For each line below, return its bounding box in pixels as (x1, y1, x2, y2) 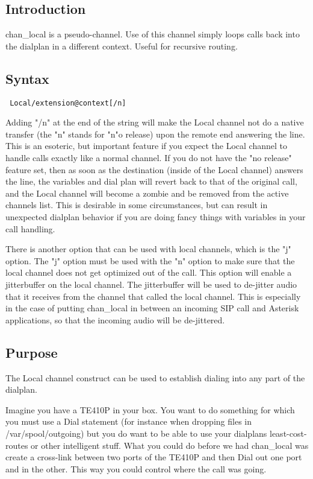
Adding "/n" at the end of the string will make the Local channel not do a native (5, 116, 304, 128)
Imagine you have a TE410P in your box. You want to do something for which (5, 403, 295, 416)
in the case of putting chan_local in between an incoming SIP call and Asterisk (5, 302, 299, 314)
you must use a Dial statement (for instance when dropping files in (5, 415, 252, 428)
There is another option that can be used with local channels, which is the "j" (5, 243, 291, 255)
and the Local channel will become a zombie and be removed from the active (5, 186, 289, 199)
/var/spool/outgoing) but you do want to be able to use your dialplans (5, 427, 267, 439)
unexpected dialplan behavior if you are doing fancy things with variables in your (5, 211, 306, 223)
